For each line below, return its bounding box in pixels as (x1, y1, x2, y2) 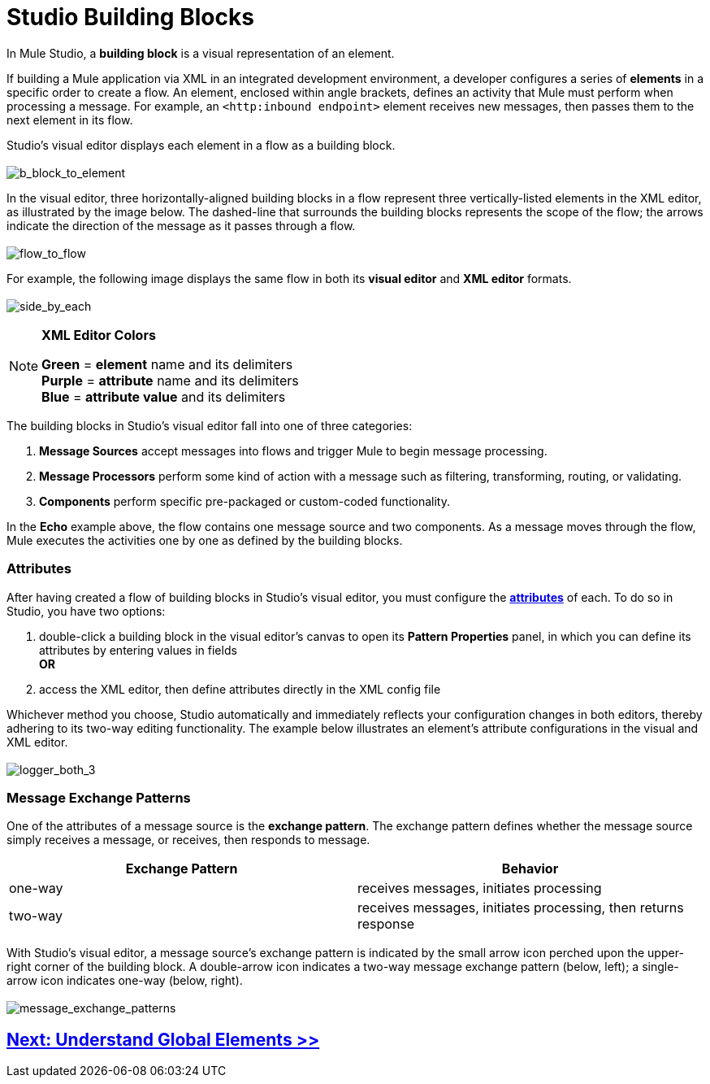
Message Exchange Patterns (6, 789, 191, 806)
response (357, 916, 415, 933)
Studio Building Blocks (6, 3, 254, 31)
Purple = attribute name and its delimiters (41, 372, 299, 389)
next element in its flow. (6, 112, 133, 127)
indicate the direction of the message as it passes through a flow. (6, 218, 356, 233)
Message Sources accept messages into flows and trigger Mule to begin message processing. (39, 443, 548, 458)
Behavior (501, 860, 559, 877)
